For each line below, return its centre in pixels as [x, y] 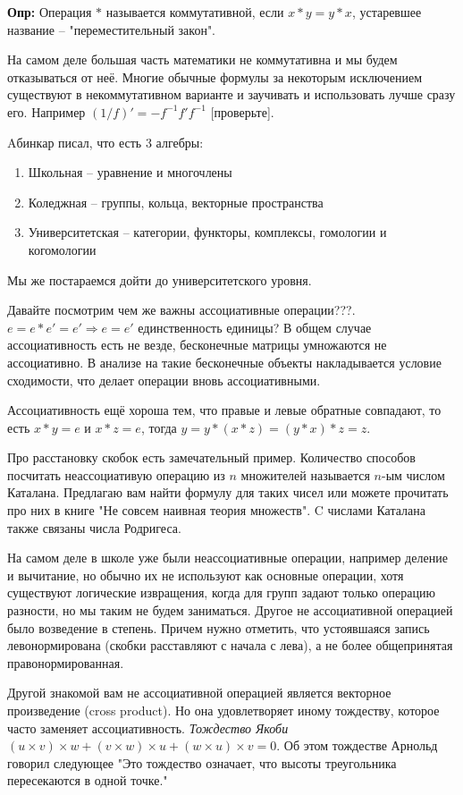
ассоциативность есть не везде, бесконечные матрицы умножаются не [197, 345]
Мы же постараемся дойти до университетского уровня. [160, 279]
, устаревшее [387, 12]
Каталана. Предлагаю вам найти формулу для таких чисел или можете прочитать [228, 492]
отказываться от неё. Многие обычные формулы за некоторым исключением [215, 76]
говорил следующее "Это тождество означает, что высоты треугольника [202, 762]
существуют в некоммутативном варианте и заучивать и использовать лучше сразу [231, 94]
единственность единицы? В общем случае [255, 327]
